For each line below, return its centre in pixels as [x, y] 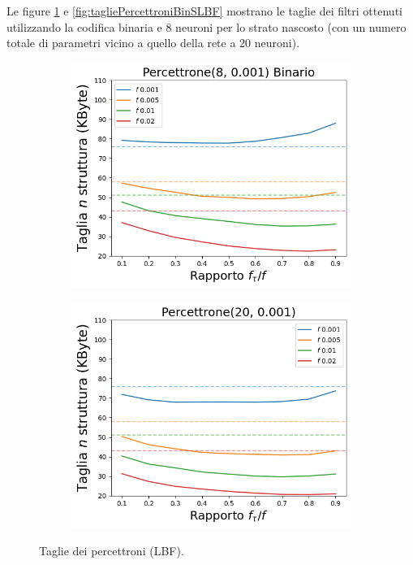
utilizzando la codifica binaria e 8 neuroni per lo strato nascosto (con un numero [206, 26]
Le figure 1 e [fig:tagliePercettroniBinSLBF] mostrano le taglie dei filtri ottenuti [204, 11]
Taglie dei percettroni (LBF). [112, 550]
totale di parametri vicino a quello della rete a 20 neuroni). [153, 43]
